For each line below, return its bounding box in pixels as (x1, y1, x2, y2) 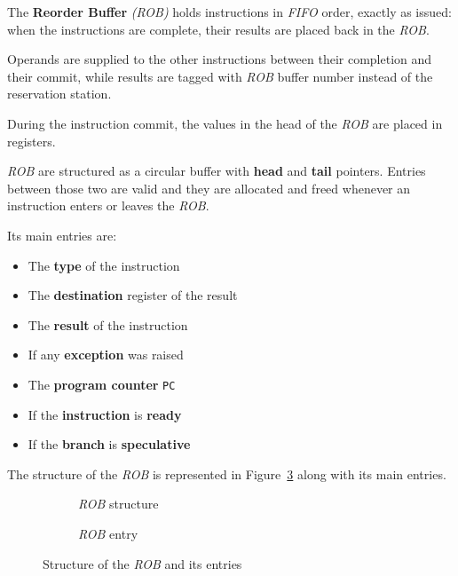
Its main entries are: (7, 225, 117, 244)
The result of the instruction (28, 315, 188, 334)
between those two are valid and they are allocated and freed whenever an (7, 178, 411, 197)
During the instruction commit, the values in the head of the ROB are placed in (7, 114, 443, 132)
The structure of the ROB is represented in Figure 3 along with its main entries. (7, 464, 446, 483)
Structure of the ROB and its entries (43, 554, 242, 572)
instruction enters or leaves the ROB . (7, 196, 209, 215)
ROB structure (78, 494, 159, 513)
